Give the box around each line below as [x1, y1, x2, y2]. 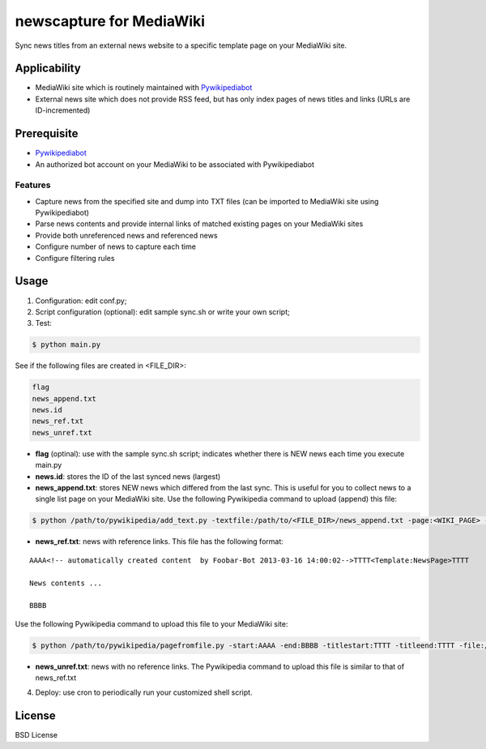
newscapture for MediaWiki [15, 12, 206, 30]
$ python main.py [32, 340, 101, 349]
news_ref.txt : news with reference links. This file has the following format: [35, 537, 283, 546]
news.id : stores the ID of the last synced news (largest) [35, 471, 221, 481]
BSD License [15, 730, 58, 740]
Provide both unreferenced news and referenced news [35, 230, 218, 240]
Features [15, 179, 51, 190]
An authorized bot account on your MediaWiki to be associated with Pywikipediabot [35, 159, 315, 169]
